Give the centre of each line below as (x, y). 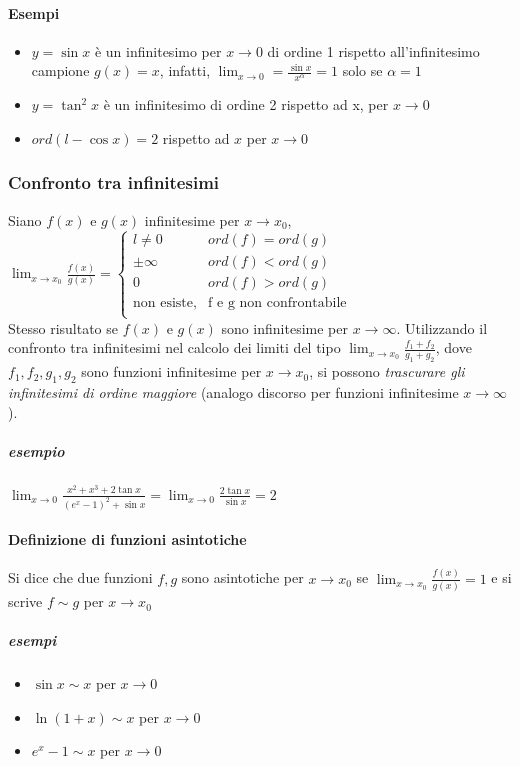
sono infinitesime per (284, 327)
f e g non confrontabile (277, 302)
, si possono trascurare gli (387, 371)
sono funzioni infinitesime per (171, 371)
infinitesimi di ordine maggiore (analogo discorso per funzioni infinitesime (233, 392)
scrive (25, 601)
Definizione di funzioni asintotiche (127, 539)
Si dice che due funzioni (80, 577)
